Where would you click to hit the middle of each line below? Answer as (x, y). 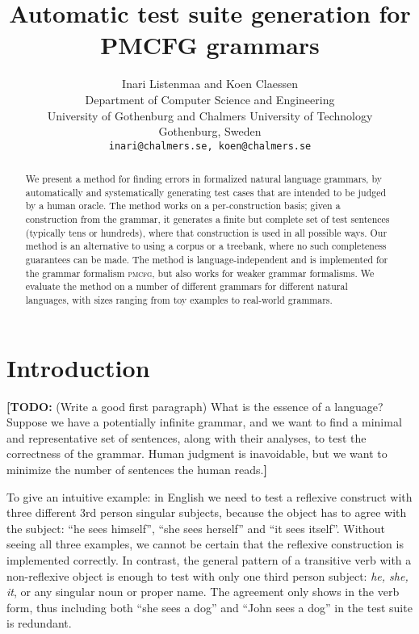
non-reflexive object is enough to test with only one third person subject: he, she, (207, 575)
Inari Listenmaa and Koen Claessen (210, 84)
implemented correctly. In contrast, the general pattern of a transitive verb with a (209, 559)
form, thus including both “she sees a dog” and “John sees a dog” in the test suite (209, 607)
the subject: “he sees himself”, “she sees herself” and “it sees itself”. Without (196, 528)
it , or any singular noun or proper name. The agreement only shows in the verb (203, 592)
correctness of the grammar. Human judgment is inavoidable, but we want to (197, 453)
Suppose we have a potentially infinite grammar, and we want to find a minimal (204, 422)
